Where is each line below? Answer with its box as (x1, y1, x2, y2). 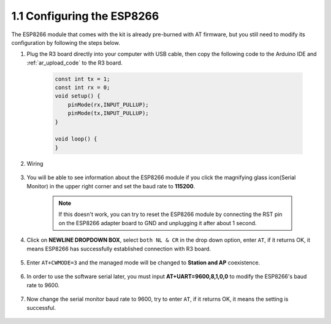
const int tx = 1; (55, 75, 110, 82)
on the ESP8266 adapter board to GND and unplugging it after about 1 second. (58, 219, 257, 226)
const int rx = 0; (55, 84, 110, 91)
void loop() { (55, 136, 97, 142)
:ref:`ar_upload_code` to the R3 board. (26, 59, 123, 66)
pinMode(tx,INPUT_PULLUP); (67, 110, 150, 117)
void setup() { (55, 93, 101, 99)
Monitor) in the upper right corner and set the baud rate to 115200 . (26, 182, 196, 190)
